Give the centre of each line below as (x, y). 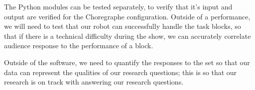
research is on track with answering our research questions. (94, 82)
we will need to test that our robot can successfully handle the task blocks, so (123, 26)
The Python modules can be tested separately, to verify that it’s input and (118, 6)
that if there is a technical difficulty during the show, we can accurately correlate (127, 36)
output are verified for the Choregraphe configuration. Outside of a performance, (127, 16)
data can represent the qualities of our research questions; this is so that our (121, 72)
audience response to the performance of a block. (79, 45)
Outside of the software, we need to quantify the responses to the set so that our (127, 62)
